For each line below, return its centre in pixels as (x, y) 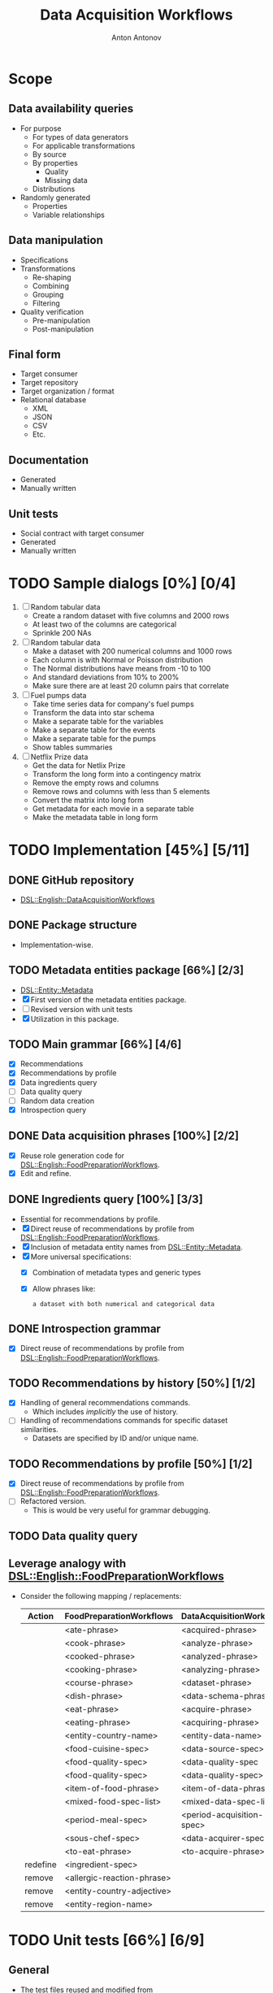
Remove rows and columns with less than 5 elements (121, 791)
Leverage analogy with (67, 1563)
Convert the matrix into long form (88, 800)
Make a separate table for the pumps (94, 738)
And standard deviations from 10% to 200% (106, 677)
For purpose (41, 128)
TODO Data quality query (73, 1536)
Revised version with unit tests (82, 1009)
